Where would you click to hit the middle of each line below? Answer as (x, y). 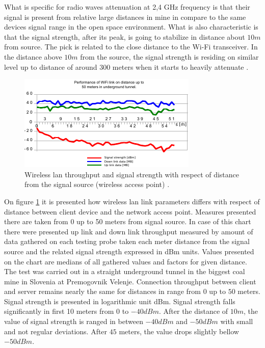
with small (237, 321)
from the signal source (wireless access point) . (97, 184)
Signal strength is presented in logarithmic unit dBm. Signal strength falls (120, 301)
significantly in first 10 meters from (59, 311)
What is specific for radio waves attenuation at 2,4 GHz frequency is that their (127, 7)
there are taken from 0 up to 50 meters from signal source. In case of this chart (128, 221)
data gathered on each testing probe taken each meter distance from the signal (127, 241)
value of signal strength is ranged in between (74, 321)
